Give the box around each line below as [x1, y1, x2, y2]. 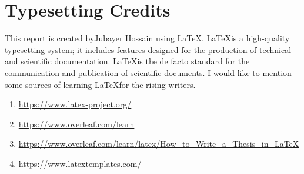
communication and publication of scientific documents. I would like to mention [5, 66, 292, 78]
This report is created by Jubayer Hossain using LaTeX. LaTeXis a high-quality [5, 32, 290, 44]
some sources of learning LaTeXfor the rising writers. [5, 78, 196, 90]
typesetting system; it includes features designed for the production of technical [5, 43, 292, 55]
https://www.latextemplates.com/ [18, 157, 142, 169]
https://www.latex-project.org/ [18, 98, 132, 110]
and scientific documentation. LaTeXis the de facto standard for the [5, 55, 250, 67]
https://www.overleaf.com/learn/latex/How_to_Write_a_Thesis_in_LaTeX [18, 137, 299, 150]
